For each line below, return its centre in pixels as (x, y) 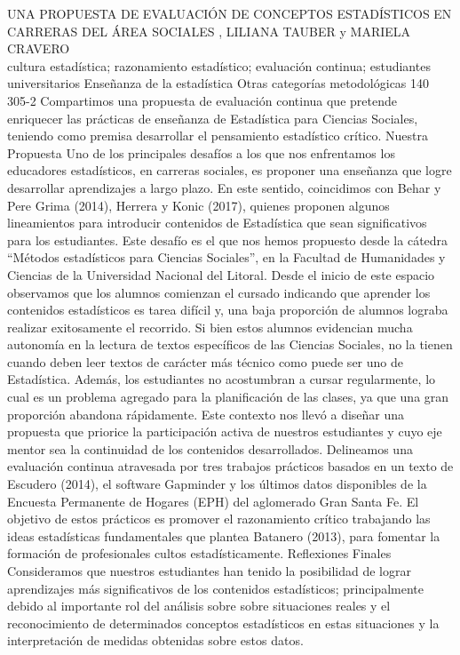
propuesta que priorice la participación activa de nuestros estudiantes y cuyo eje (225, 431)
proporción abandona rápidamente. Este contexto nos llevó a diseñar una (206, 414)
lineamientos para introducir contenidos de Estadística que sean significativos (217, 223)
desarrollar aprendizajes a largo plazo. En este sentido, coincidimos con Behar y (224, 187)
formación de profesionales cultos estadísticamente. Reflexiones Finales (199, 553)
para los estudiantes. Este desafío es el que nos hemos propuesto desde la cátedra (228, 240)
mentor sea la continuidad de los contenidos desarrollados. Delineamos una (210, 448)
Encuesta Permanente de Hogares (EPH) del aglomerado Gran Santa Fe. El (213, 501)
